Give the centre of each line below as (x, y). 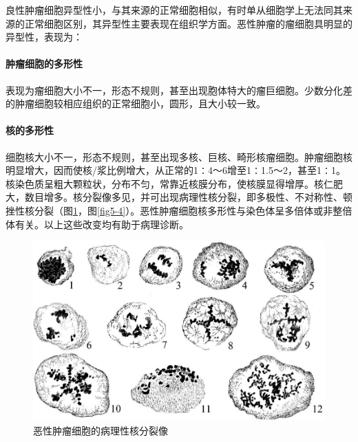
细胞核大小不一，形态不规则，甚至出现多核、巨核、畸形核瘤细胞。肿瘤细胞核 (179, 156)
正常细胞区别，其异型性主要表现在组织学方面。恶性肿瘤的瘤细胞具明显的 (188, 23)
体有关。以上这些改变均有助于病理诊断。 (97, 224)
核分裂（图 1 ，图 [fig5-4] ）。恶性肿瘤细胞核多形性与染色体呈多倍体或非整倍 (188, 210)
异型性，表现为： (44, 37)
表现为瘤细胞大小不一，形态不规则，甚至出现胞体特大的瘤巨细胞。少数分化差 (179, 90)
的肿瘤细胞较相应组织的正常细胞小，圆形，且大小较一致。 (136, 103)
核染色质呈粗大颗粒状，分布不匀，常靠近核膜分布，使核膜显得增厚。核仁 (169, 183)
